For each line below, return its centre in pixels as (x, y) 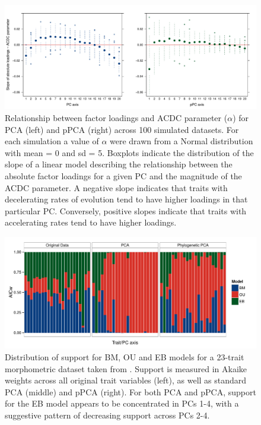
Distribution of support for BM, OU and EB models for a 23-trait (125, 356)
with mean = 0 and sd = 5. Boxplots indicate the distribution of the (129, 152)
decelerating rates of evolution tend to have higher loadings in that (126, 199)
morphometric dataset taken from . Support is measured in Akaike (126, 368)
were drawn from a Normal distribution (182, 141)
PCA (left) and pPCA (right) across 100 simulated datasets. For (122, 129)
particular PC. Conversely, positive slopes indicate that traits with (126, 210)
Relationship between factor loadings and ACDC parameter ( (116, 117)
